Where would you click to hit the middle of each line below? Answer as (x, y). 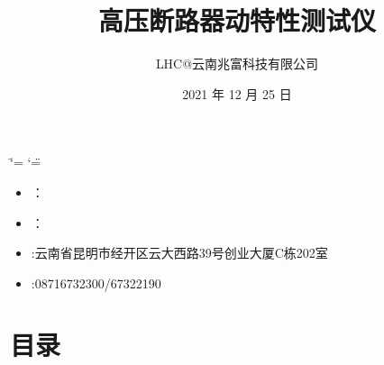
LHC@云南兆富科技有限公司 (237, 64)
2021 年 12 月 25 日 (237, 93)
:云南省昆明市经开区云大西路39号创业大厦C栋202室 (179, 253)
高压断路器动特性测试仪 (237, 20)
